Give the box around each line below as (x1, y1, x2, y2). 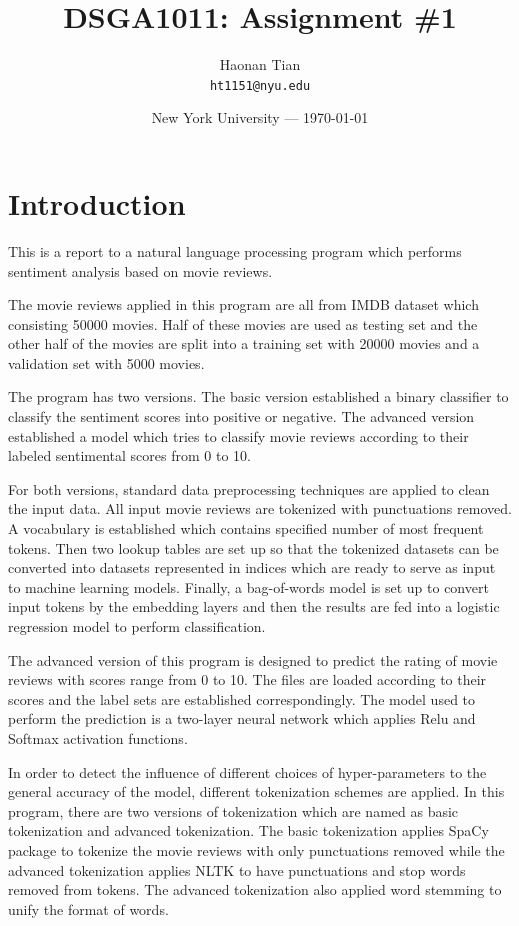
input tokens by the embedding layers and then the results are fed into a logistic (8, 596, 500, 617)
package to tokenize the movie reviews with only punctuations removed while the (8, 839, 505, 860)
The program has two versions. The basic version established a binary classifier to (8, 386, 509, 407)
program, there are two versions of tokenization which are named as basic (8, 800, 459, 821)
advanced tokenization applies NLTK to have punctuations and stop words (8, 859, 466, 880)
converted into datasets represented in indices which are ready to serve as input (8, 557, 496, 578)
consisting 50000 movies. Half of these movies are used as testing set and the (8, 313, 478, 334)
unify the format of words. (8, 898, 169, 919)
